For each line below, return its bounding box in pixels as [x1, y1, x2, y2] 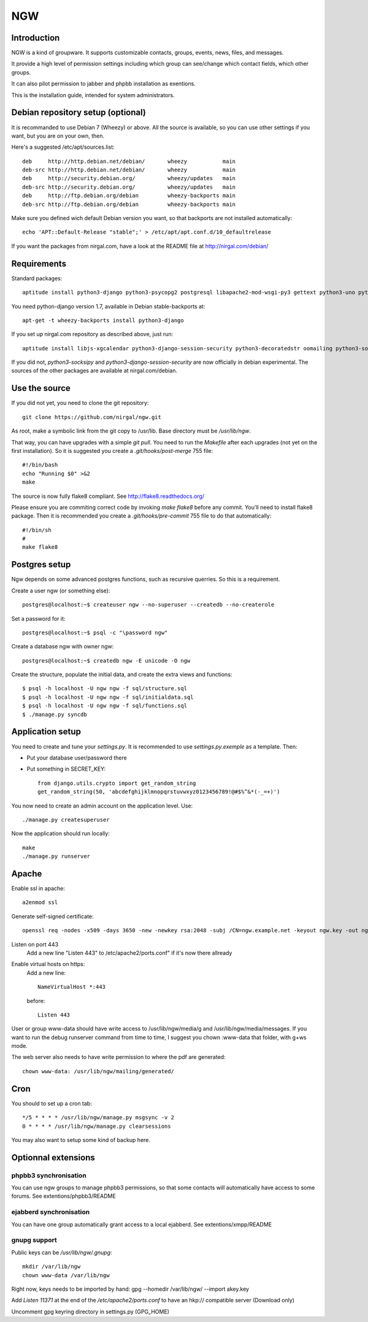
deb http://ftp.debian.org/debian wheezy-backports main [22, 192, 236, 199]
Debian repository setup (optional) [11, 108, 147, 118]
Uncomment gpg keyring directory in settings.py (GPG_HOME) [11, 1308, 170, 1315]
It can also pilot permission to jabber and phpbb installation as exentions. [11, 80, 196, 87]
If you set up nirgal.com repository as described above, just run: [11, 331, 174, 338]
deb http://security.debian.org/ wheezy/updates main [22, 175, 236, 182]
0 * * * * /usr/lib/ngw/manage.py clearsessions [22, 1122, 171, 1130]
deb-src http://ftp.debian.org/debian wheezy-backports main [22, 200, 236, 208]
